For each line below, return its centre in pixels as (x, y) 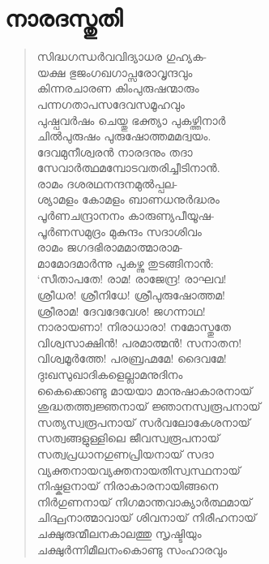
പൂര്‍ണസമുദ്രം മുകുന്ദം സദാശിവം (119, 231)
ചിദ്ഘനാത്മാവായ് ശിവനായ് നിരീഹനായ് (147, 517)
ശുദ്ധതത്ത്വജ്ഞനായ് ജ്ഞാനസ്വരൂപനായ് (149, 406)
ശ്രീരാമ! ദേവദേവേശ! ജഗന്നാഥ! (121, 310)
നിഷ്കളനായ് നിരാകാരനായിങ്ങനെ (128, 486)
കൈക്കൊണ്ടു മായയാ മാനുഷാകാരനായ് (145, 390)
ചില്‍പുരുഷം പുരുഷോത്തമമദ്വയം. (124, 136)
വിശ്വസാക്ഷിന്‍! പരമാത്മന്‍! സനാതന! (139, 342)
